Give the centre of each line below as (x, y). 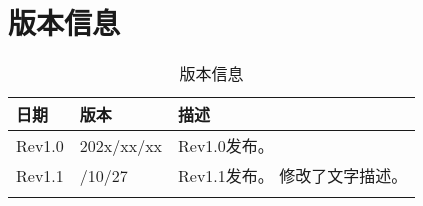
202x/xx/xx (121, 145)
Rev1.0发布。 (226, 146)
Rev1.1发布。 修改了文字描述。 (293, 176)
